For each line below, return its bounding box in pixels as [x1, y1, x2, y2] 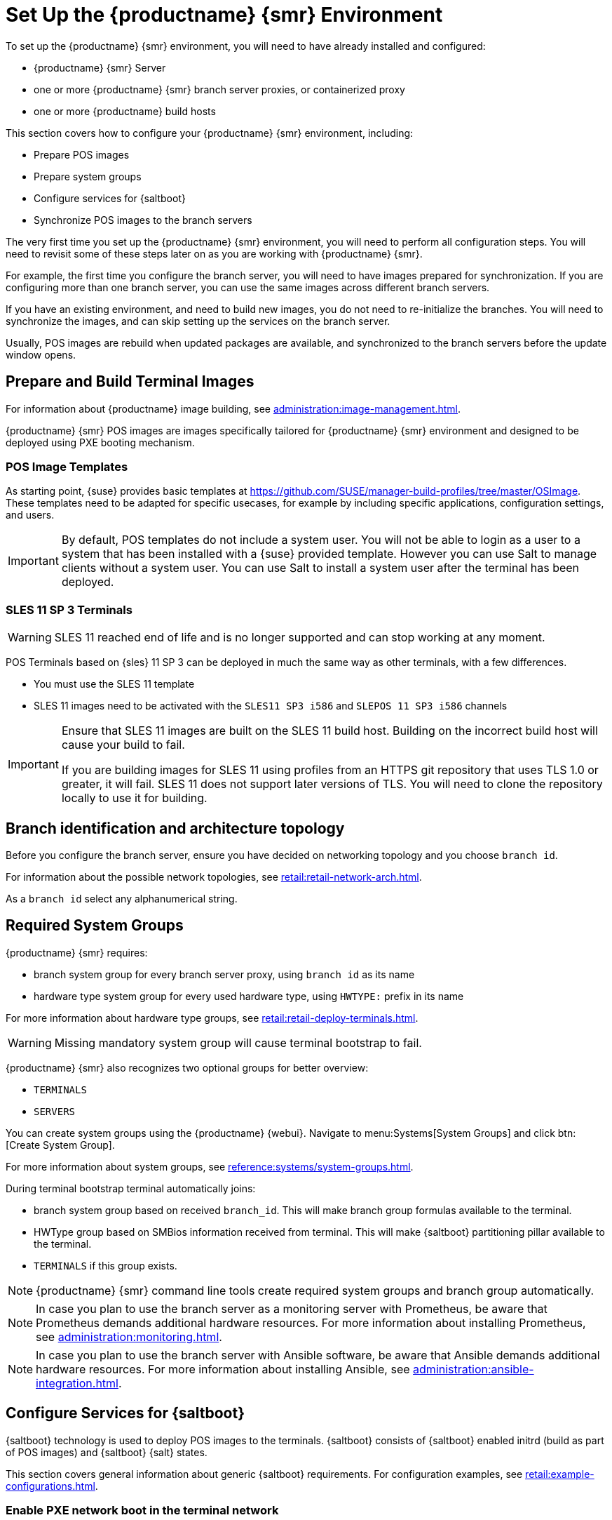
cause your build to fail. [61, 738, 185, 752]
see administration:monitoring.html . [36, 1329, 222, 1344]
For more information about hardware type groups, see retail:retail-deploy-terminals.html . [6, 1011, 419, 1024]
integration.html [36, 1375, 118, 1390]
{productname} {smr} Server [34, 61, 166, 74]
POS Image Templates [6, 459, 128, 474]
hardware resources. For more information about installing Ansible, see [36, 1361, 410, 1376]
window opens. [6, 348, 76, 361]
